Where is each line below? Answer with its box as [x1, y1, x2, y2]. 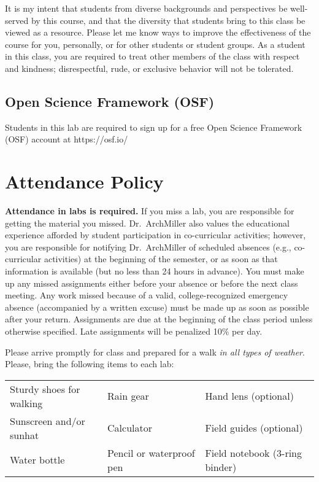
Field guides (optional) [205, 421, 303, 435]
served [5, 14, 29, 26]
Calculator [107, 421, 153, 435]
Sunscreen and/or [10, 413, 85, 428]
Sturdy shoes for [10, 381, 80, 396]
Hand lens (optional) [205, 389, 294, 403]
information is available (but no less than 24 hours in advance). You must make [5, 265, 304, 278]
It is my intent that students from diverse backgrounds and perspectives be [5, 2, 288, 14]
